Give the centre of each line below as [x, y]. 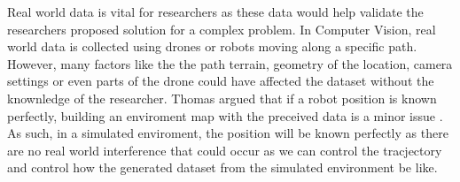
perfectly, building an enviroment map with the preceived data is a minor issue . [225, 115]
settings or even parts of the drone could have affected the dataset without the [221, 81]
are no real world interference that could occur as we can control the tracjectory [225, 150]
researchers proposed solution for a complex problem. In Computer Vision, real [222, 29]
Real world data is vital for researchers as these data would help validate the [215, 11]
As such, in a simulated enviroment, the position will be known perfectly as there [228, 133]
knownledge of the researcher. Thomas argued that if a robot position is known [222, 98]
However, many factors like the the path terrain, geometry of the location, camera [230, 63]
